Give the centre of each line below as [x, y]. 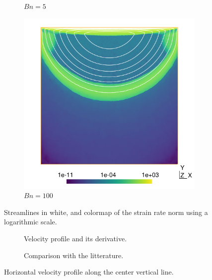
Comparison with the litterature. [74, 255]
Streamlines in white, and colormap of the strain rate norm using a [106, 212]
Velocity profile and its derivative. [75, 238]
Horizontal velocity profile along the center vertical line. [89, 272]
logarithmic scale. [31, 222]
